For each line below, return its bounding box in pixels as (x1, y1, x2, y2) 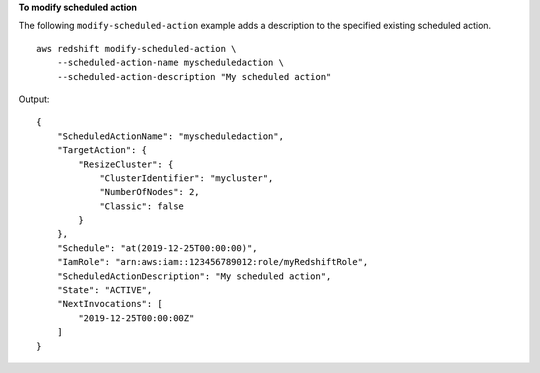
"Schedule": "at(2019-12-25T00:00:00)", (56, 242, 259, 254)
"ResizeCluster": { (78, 158, 174, 170)
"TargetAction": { (56, 145, 148, 156)
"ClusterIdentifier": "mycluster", (99, 172, 274, 184)
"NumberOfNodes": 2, (99, 186, 200, 198)
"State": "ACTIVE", (56, 285, 153, 296)
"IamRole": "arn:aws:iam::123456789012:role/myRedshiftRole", (56, 256, 369, 268)
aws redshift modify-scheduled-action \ (36, 43, 237, 54)
